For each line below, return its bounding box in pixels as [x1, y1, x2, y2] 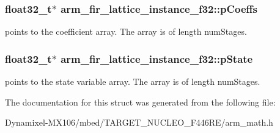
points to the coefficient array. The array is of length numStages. [5, 25, 247, 38]
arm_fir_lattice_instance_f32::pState [61, 51, 253, 66]
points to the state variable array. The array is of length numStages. [5, 75, 260, 88]
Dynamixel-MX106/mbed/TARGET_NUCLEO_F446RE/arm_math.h [5, 116, 273, 129]
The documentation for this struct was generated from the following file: [5, 95, 276, 108]
